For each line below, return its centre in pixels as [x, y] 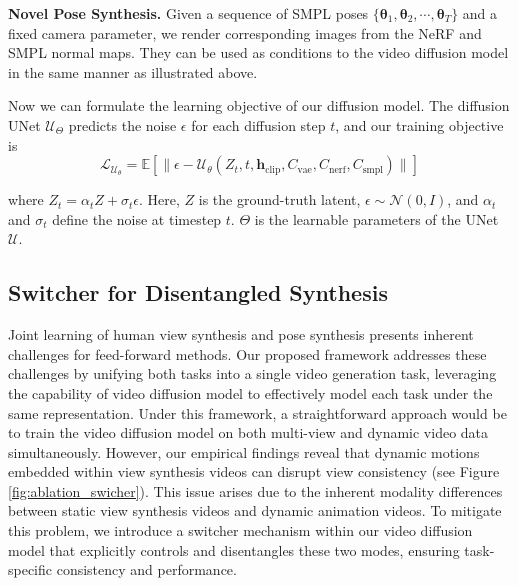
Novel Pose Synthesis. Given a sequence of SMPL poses [188, 13]
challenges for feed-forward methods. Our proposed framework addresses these [247, 353]
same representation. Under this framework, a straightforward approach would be [257, 412]
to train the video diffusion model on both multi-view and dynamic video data [248, 432]
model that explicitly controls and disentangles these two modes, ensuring [234, 549]
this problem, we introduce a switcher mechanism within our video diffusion [240, 530]
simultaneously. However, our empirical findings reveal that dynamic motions [244, 451]
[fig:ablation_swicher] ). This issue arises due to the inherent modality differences [255, 490]
